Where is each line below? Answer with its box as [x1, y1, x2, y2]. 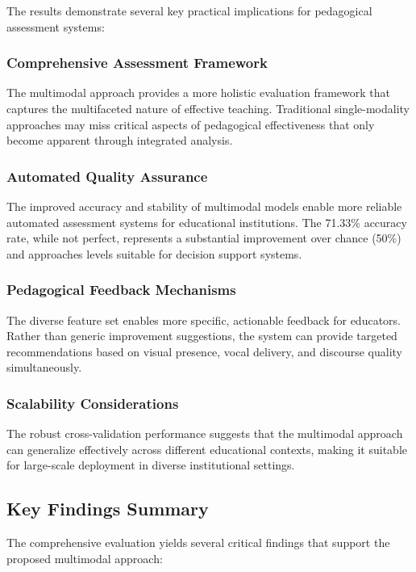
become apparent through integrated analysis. [6, 132, 233, 149]
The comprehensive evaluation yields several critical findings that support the [6, 534, 390, 551]
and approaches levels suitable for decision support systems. [6, 245, 302, 262]
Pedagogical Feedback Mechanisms [6, 280, 236, 300]
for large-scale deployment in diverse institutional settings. [6, 456, 295, 473]
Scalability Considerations [6, 393, 179, 413]
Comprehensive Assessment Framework [6, 53, 268, 73]
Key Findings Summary [6, 496, 209, 521]
